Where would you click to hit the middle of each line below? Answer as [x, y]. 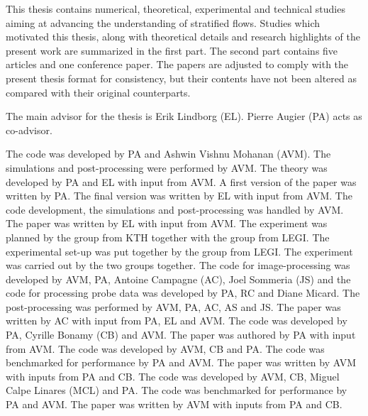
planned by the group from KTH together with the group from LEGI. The [168, 237]
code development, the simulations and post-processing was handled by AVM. [175, 209]
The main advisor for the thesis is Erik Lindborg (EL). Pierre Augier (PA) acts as [184, 116]
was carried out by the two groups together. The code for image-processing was [178, 265]
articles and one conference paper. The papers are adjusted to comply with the [177, 64]
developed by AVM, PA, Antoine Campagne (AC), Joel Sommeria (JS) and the [178, 279]
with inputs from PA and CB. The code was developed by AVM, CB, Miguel [173, 376]
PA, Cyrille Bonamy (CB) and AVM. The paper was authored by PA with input [181, 335]
